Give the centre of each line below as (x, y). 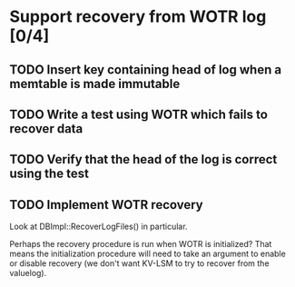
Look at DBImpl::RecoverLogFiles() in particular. (98, 227)
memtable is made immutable (95, 84)
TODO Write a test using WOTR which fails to (138, 114)
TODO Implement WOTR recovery (106, 205)
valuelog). (28, 273)
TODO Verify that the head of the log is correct (143, 159)
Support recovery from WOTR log (138, 17)
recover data (46, 129)
